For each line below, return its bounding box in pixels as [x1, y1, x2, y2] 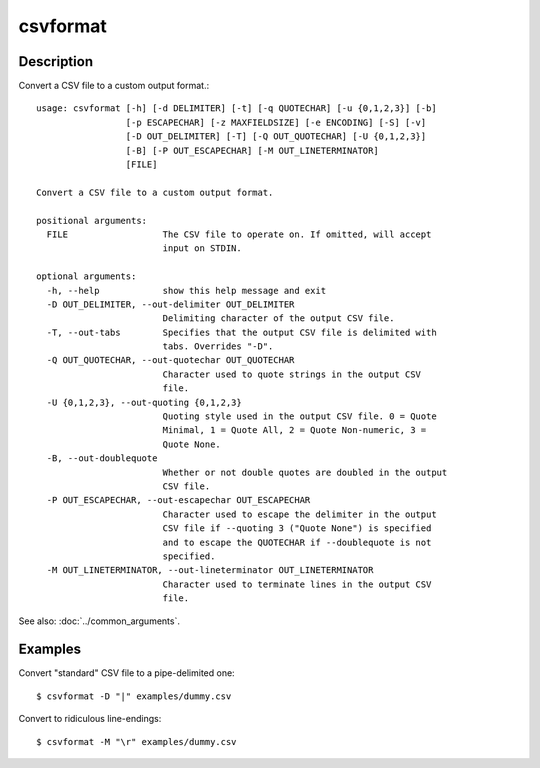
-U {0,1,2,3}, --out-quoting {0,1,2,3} [46, 396, 242, 408]
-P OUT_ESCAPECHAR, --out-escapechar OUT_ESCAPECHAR [46, 495, 311, 506]
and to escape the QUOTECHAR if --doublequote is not [162, 536, 432, 548]
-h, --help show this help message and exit [46, 285, 327, 296]
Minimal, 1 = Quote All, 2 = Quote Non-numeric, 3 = [162, 425, 427, 436]
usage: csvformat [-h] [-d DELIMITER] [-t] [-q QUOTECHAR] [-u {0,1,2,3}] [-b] [36, 103, 437, 114]
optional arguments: [36, 271, 137, 282]
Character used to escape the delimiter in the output [162, 508, 437, 520]
